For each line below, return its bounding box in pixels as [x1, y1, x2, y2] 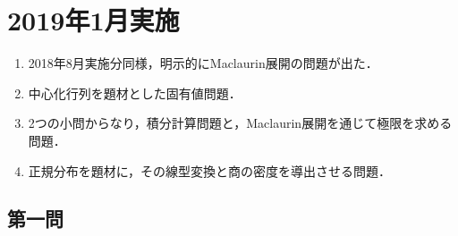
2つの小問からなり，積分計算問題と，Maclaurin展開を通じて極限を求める [28, 114, 453, 132]
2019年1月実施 [7, 2, 180, 38]
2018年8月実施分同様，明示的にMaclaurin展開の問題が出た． [28, 54, 378, 72]
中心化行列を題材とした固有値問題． [28, 83, 242, 102]
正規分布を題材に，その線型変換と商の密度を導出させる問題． [28, 161, 392, 180]
